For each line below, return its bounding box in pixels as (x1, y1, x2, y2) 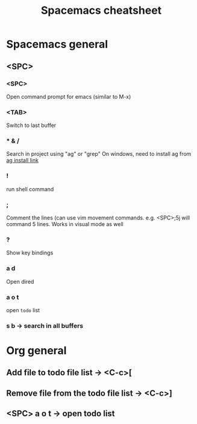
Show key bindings (6, 249, 54, 256)
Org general (6, 344, 67, 358)
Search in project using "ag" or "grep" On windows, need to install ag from (6, 150, 192, 158)
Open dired (6, 278, 34, 285)
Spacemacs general (6, 37, 108, 51)
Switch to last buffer (6, 121, 57, 129)
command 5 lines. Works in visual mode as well (6, 221, 124, 228)
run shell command (6, 185, 54, 192)
